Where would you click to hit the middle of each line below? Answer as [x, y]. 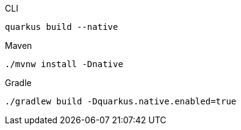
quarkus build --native [62, 27]
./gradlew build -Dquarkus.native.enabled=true [121, 101]
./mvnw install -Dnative [64, 64]
